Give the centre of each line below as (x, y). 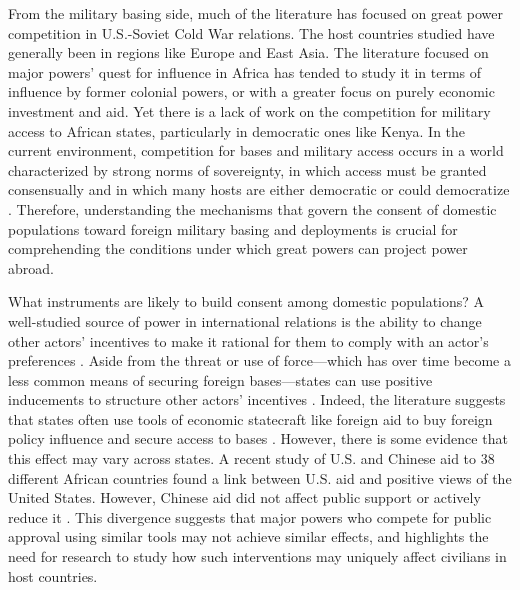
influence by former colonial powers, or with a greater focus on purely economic (251, 91)
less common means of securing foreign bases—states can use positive (220, 379)
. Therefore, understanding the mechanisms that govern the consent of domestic (252, 208)
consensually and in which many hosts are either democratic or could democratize (259, 189)
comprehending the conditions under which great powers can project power (238, 248)
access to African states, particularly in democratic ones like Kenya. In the (237, 130)
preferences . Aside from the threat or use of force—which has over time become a (259, 360)
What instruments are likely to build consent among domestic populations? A (246, 301)
